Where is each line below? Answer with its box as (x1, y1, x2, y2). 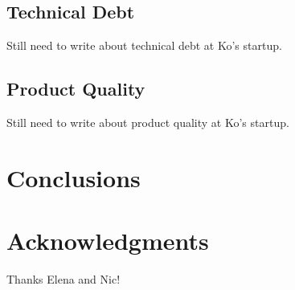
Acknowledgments (6, 224, 209, 257)
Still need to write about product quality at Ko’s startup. (6, 114, 289, 130)
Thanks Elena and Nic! (6, 271, 121, 288)
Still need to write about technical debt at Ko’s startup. (6, 37, 282, 54)
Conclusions (6, 161, 141, 194)
